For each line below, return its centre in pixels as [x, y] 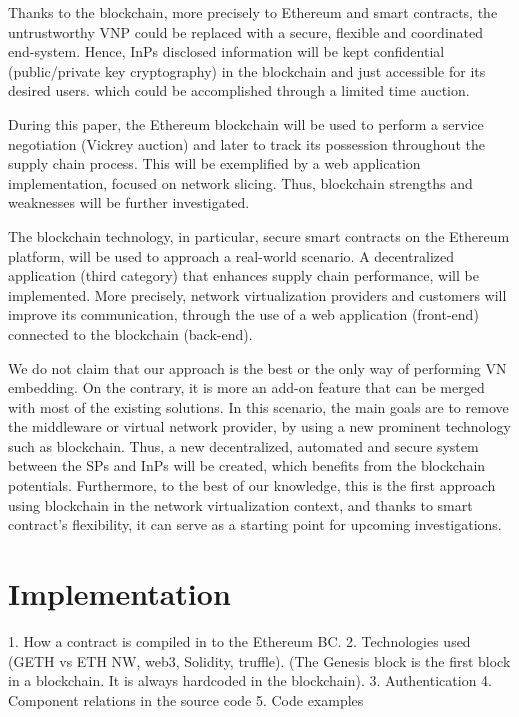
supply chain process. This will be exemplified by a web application [214, 163]
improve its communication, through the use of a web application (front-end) [243, 314]
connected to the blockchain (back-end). [130, 333]
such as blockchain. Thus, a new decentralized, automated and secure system [243, 445]
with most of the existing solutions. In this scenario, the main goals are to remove [258, 406]
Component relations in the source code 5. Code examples [186, 699]
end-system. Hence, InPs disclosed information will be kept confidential [226, 51]
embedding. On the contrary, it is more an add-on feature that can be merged [246, 387]
